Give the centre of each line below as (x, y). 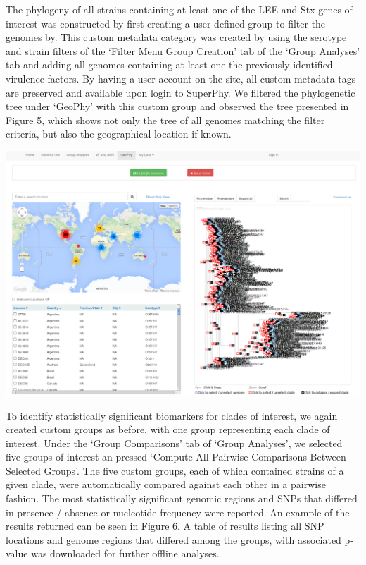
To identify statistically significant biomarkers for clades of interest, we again (172, 415)
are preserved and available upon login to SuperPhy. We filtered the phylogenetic (181, 92)
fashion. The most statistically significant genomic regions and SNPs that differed (182, 498)
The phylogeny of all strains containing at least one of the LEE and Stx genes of (179, 9)
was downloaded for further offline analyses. (125, 553)
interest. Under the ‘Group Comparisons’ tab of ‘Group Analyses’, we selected (174, 443)
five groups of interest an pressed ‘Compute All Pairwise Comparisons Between (176, 457)
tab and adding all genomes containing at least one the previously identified (169, 65)
